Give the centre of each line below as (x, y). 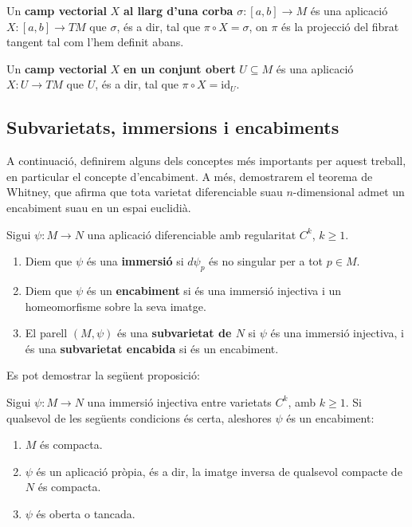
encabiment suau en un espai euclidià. (99, 207)
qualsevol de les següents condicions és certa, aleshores (139, 417)
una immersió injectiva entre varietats (179, 401)
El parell (46, 333)
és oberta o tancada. (86, 513)
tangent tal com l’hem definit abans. (95, 42)
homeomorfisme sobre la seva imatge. (116, 306)
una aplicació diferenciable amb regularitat (192, 234)
